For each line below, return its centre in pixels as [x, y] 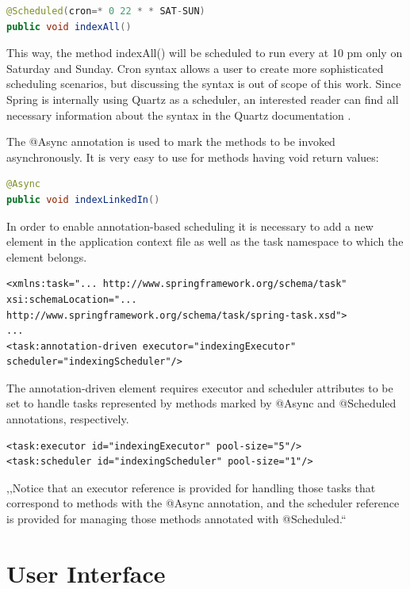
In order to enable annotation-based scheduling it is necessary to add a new [190, 226]
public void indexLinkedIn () [83, 199]
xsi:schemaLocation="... [72, 299]
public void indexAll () [69, 27]
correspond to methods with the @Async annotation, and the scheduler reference [203, 503]
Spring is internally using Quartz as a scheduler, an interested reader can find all [203, 99]
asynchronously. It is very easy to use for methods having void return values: [193, 157]
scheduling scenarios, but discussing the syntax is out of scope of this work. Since [204, 84]
